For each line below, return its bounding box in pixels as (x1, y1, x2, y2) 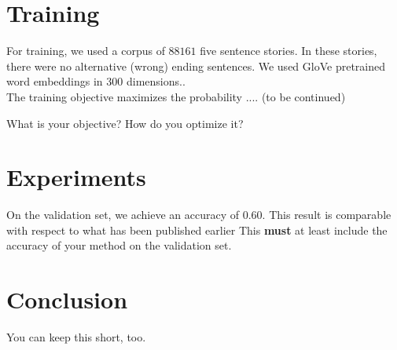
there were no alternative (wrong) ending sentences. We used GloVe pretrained (6, 57, 385, 74)
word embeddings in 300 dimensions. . (6, 73, 186, 89)
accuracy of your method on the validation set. (6, 237, 232, 253)
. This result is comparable (262, 206, 391, 223)
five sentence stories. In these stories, (200, 42, 377, 59)
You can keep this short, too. (6, 329, 146, 345)
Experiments (6, 161, 146, 193)
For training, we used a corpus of (6, 42, 165, 59)
